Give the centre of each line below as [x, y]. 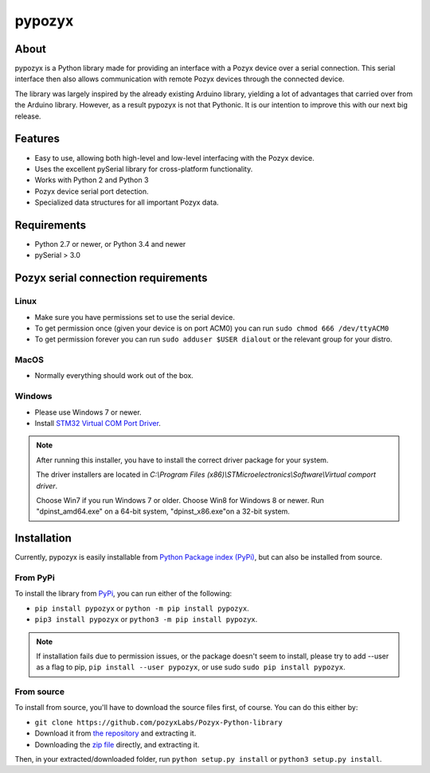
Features [37, 139]
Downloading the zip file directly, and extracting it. [117, 744]
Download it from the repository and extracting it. [115, 733]
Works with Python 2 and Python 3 [92, 180]
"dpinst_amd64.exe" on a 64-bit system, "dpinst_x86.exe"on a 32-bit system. [163, 511]
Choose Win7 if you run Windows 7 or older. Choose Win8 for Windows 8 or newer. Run [180, 500]
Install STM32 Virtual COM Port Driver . [98, 423]
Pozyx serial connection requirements [111, 278]
